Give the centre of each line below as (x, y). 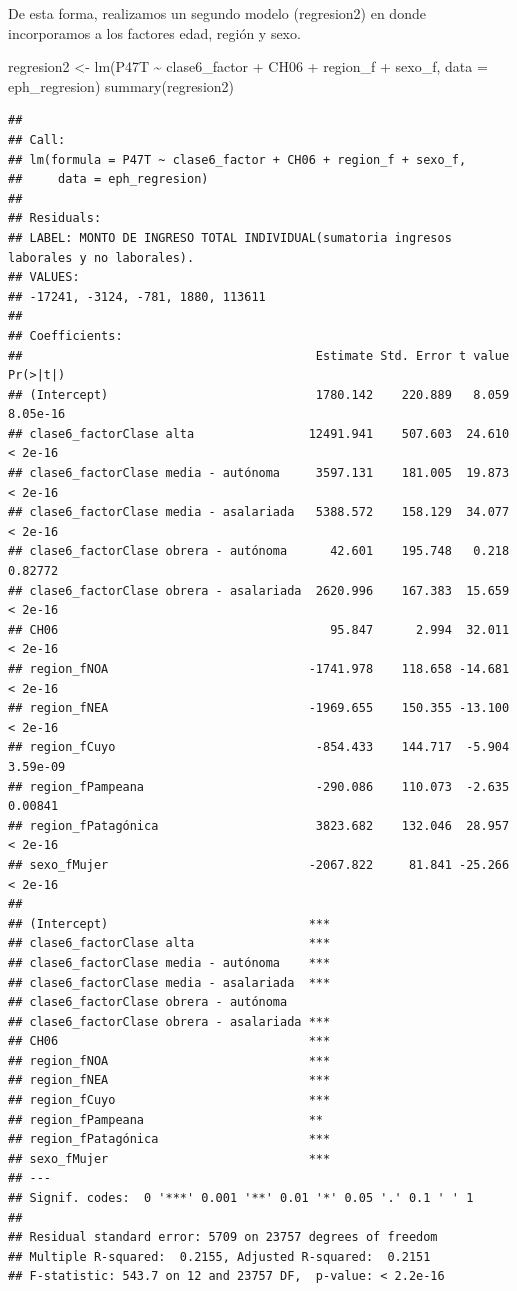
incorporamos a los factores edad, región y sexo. (154, 32)
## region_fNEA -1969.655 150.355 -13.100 (259, 708)
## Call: (37, 139)
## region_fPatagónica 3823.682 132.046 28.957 (259, 825)
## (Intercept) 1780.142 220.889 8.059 (259, 394)
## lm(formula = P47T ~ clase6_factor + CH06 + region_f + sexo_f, (237, 159)
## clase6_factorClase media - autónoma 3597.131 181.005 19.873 (259, 473)
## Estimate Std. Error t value (259, 355)
